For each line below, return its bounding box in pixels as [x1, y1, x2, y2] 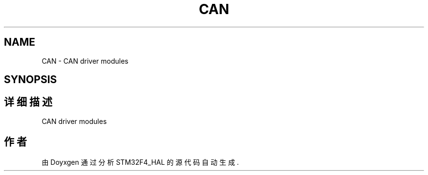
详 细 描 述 [4, 96, 52, 108]
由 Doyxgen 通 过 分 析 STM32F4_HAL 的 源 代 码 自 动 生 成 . [42, 157, 239, 166]
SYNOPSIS [4, 73, 57, 86]
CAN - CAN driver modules [42, 56, 128, 65]
